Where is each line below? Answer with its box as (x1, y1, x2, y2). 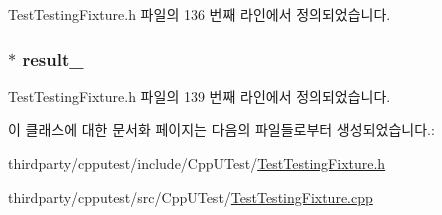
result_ (22, 46, 84, 71)
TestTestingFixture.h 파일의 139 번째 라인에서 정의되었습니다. (8, 85, 391, 106)
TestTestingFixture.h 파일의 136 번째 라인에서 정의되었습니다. (8, 4, 391, 24)
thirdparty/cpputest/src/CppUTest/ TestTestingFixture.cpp (8, 186, 373, 207)
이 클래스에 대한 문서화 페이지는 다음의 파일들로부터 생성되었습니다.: (8, 119, 435, 140)
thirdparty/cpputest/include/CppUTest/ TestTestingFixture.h (8, 153, 386, 173)
